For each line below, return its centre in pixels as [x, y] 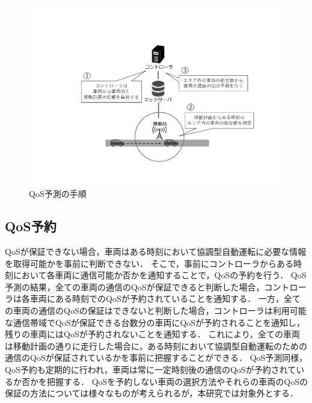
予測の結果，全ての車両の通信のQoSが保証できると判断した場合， [135, 286]
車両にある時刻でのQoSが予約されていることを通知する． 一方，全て [165, 298]
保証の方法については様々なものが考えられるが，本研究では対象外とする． [152, 393]
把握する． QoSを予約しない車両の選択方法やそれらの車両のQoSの [177, 381]
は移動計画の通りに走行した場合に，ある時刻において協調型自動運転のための [156, 345]
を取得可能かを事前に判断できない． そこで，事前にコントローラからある [149, 263]
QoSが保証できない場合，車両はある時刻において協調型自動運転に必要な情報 [156, 251]
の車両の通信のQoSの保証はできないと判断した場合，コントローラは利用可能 [156, 311]
